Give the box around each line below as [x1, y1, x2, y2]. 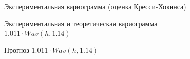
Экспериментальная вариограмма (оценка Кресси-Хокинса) [4, 1, 186, 11]
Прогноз [4, 44, 29, 55]
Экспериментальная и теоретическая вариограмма [4, 18, 158, 28]
